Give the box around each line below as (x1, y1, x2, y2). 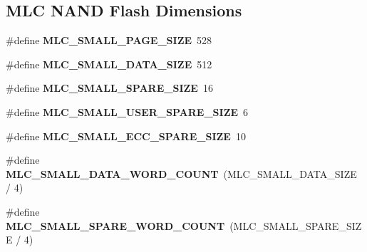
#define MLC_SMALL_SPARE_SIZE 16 (6, 80, 213, 95)
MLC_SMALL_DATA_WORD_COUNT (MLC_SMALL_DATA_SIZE (6, 166, 357, 181)
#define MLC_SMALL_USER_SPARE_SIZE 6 (6, 104, 249, 119)
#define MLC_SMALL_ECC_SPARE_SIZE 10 (6, 128, 246, 143)
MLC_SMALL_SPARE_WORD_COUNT (6, 218, 225, 233)
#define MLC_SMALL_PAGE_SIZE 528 (6, 33, 212, 48)
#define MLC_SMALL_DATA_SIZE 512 (6, 56, 212, 71)
